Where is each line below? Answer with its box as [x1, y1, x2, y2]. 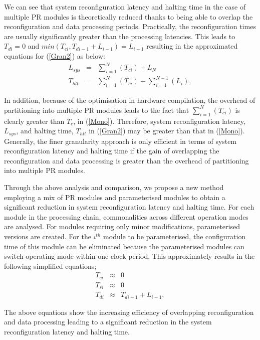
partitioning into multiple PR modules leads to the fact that [4, 104, 189, 115]
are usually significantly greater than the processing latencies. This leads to [4, 31, 235, 41]
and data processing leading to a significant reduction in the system [4, 316, 212, 327]
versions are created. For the [4, 231, 91, 241]
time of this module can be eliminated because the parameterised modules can [4, 241, 244, 251]
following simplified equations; [4, 260, 97, 271]
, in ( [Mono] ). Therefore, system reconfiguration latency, [73, 115, 245, 126]
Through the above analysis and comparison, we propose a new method [4, 182, 224, 193]
